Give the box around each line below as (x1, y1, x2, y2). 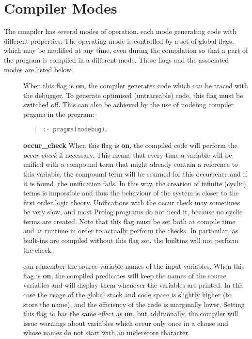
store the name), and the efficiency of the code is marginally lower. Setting (23, 299, 245, 309)
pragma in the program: (23, 109, 94, 119)
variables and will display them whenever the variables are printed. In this (23, 280, 244, 290)
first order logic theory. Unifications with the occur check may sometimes (23, 197, 240, 207)
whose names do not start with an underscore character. (23, 327, 190, 338)
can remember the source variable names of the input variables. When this (23, 261, 245, 271)
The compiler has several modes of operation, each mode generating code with (4, 26, 236, 36)
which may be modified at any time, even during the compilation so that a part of (4, 45, 248, 55)
